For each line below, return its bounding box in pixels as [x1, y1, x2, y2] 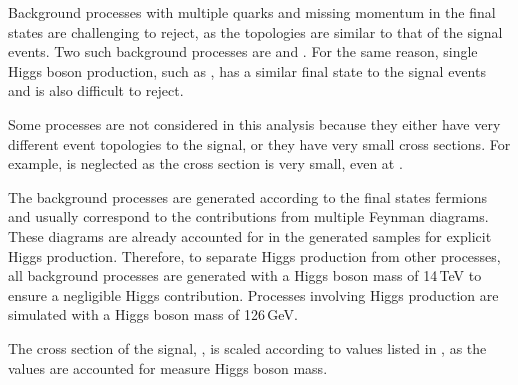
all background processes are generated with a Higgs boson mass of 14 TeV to [8, 265, 482, 286]
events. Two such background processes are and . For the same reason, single [8, 41, 478, 62]
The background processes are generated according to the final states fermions [8, 186, 487, 207]
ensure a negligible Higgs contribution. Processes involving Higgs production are [8, 284, 499, 305]
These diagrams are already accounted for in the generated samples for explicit [8, 225, 492, 246]
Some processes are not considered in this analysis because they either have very [8, 113, 501, 134]
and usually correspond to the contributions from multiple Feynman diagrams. [8, 206, 489, 227]
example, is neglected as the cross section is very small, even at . [8, 153, 403, 174]
